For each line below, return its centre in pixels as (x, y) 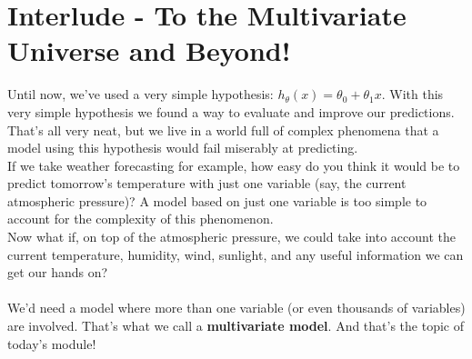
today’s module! (52, 343)
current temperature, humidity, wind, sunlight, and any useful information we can (236, 254)
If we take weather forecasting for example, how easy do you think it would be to (234, 165)
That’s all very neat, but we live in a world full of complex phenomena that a (223, 130)
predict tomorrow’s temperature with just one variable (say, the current (207, 183)
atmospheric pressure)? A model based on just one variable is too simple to (217, 200)
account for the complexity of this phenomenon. (141, 219)
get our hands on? (58, 272)
